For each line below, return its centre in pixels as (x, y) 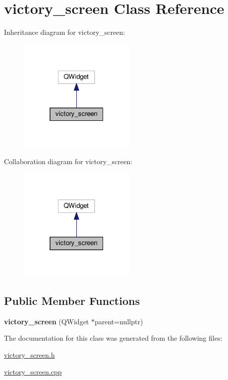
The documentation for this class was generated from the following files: (113, 338)
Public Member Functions (72, 301)
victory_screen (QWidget (47, 321)
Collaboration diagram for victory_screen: (68, 161)
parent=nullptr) (119, 321)
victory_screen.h (29, 355)
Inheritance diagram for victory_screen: (65, 32)
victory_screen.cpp (33, 371)
